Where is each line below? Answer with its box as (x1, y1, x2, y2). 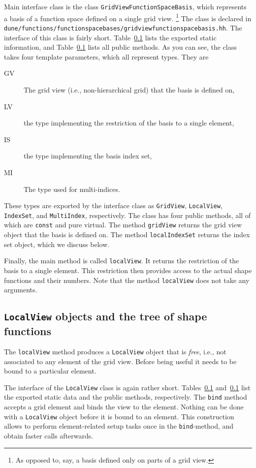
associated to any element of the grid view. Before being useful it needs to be (4, 356, 237, 366)
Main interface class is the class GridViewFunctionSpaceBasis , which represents (4, 1, 247, 11)
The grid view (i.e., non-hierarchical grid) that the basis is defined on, (24, 84, 235, 94)
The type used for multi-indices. (24, 184, 120, 194)
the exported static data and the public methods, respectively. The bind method (4, 392, 247, 402)
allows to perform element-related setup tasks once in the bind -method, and (4, 421, 234, 431)
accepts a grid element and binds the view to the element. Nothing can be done (4, 402, 244, 412)
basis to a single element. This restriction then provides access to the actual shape (4, 265, 252, 275)
